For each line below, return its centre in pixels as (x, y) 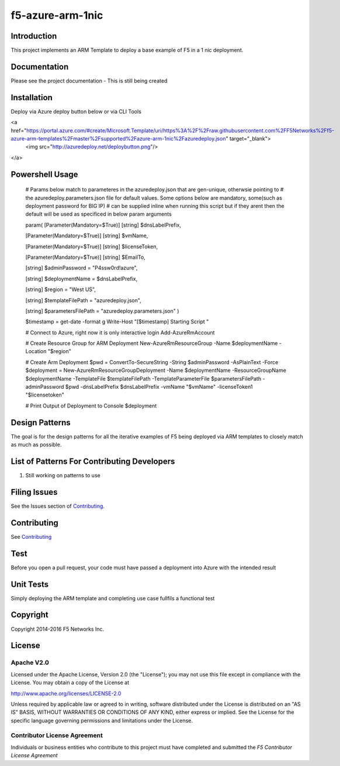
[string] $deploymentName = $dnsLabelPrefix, (81, 279)
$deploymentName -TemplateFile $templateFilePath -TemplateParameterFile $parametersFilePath (143, 378)
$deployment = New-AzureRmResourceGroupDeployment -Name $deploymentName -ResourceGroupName (156, 370)
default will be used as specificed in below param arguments (98, 214)
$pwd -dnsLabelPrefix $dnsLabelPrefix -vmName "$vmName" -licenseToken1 (159, 387)
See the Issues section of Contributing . (58, 506)
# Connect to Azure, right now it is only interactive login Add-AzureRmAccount (120, 332)
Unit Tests (30, 584)
